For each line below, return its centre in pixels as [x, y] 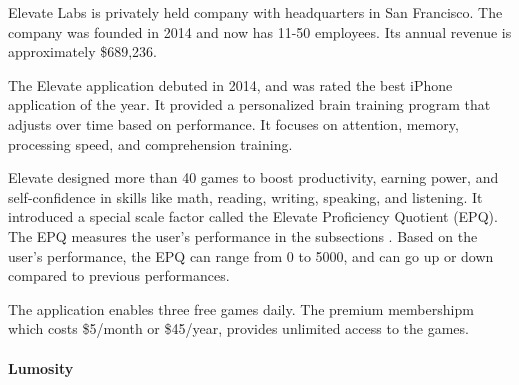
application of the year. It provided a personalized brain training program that [249, 104]
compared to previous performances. [119, 275]
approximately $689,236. [83, 51]
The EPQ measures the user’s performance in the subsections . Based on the [243, 235]
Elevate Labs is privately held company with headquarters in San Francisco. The [255, 12]
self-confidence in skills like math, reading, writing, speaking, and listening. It [245, 196]
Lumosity [41, 367]
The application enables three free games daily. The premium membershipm [241, 308]
